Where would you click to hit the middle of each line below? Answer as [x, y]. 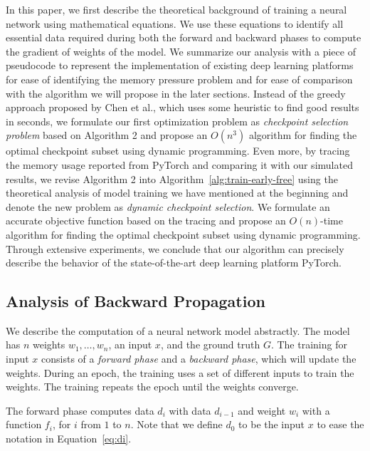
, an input [130, 344]
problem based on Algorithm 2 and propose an [107, 135]
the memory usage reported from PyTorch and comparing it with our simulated [179, 164]
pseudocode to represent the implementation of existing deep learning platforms [180, 65]
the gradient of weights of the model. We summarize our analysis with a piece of [181, 51]
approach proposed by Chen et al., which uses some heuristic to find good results [183, 107]
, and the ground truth [210, 344]
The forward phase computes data [80, 410]
